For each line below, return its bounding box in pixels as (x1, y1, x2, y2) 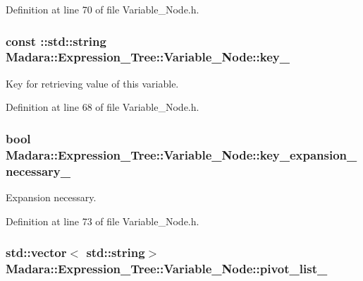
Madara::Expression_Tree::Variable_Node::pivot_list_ (6, 260, 328, 277)
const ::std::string (6, 32, 106, 49)
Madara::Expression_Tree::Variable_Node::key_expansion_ (6, 145, 357, 163)
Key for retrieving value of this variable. (6, 76, 179, 90)
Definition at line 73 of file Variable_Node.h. (6, 213, 199, 228)
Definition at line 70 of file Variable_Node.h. (6, 2, 199, 16)
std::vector (6, 244, 67, 261)
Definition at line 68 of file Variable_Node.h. (6, 100, 199, 114)
